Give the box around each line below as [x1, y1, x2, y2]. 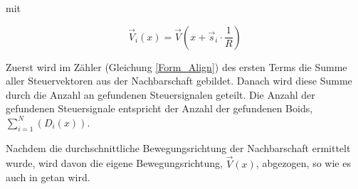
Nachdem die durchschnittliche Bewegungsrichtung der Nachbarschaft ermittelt [6, 140, 351, 155]
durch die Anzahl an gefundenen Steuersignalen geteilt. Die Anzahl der [6, 87, 315, 102]
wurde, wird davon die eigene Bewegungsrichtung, [6, 156, 223, 171]
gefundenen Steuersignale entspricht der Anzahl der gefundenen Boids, [6, 101, 313, 116]
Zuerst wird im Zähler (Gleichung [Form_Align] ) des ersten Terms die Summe [6, 59, 347, 74]
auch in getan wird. [6, 170, 90, 185]
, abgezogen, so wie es [256, 156, 351, 171]
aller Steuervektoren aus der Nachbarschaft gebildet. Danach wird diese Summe [6, 73, 352, 88]
